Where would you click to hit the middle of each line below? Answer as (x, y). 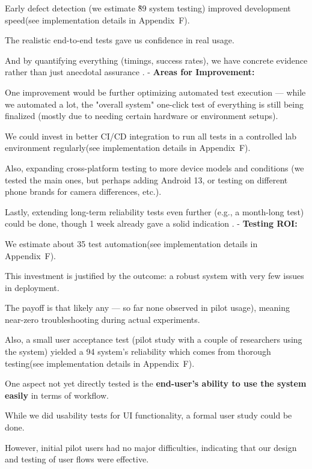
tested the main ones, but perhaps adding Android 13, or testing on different (146, 179)
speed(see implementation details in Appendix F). (97, 20)
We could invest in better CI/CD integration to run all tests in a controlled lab (151, 136)
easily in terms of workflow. (57, 395)
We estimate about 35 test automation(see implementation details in (131, 243)
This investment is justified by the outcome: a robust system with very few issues (154, 276)
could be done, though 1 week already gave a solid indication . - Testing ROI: (151, 223)
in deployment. (32, 287)
